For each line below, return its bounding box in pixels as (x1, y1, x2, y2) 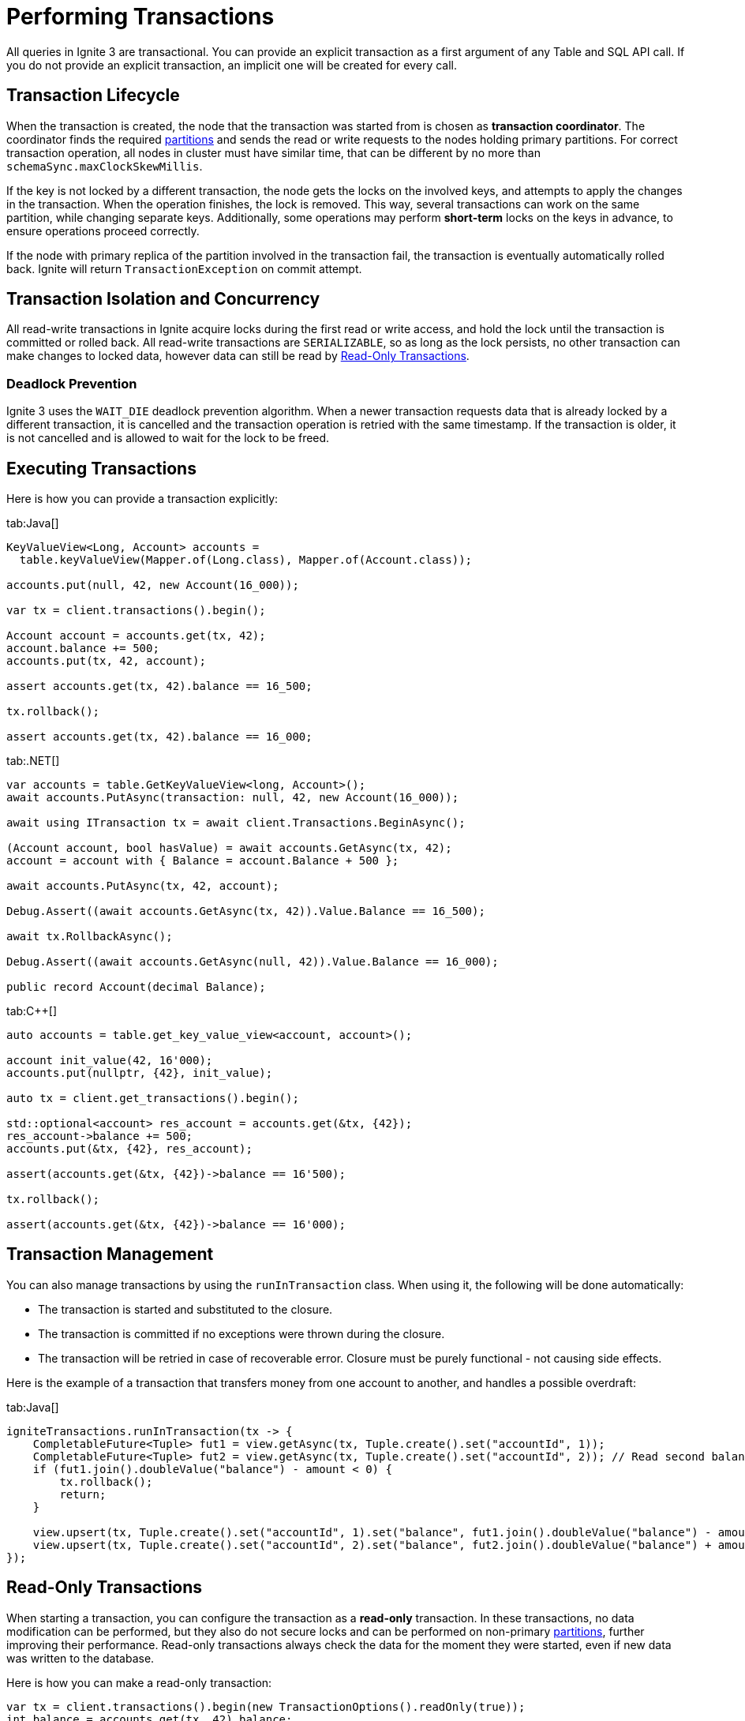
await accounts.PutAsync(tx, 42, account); (6, 879, 279, 893)
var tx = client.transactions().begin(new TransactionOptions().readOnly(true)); (6, 1700, 526, 1713)
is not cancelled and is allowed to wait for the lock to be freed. (6, 431, 330, 445)
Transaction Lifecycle (6, 85, 180, 106)
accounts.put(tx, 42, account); (6, 654, 206, 668)
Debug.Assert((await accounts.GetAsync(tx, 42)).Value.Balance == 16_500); (6, 905, 485, 918)
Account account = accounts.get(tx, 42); (6, 629, 266, 643)
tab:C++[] (6, 1004, 58, 1018)
